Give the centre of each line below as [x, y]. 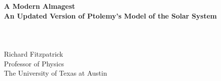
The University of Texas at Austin [56, 73]
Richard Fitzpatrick [34, 53]
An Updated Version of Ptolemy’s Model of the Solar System [110, 15]
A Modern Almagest [40, 6]
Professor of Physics [34, 63]
